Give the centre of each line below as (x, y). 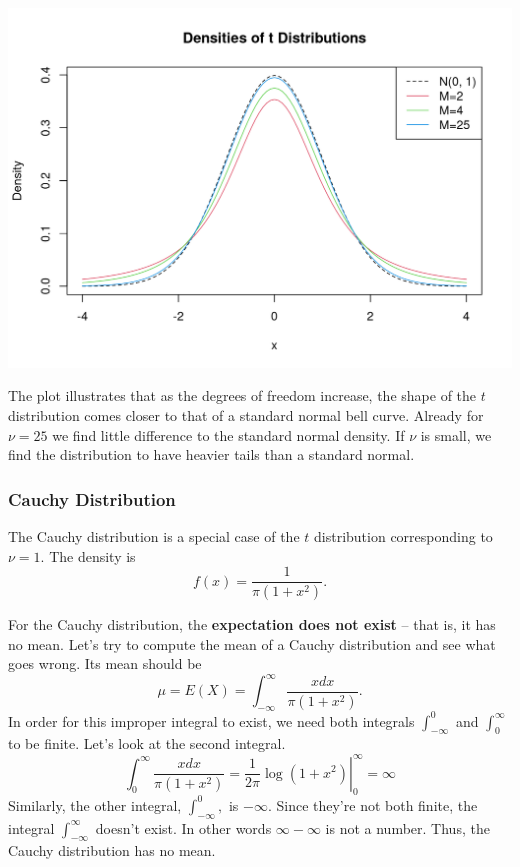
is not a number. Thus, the (407, 827)
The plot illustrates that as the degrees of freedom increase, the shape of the (242, 395)
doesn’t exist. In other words (183, 827)
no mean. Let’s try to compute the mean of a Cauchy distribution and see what (252, 643)
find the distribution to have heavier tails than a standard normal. (211, 454)
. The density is (88, 555)
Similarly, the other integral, (95, 804)
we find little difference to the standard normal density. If (228, 434)
